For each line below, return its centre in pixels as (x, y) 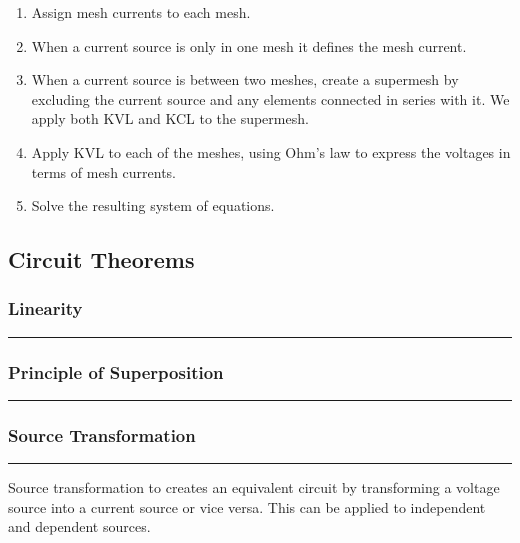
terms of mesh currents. (104, 171)
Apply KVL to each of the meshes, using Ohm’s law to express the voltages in (271, 151)
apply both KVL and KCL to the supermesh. (170, 118)
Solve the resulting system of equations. (153, 205)
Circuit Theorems (101, 259)
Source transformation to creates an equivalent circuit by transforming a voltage (254, 487)
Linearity (45, 308)
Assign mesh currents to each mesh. (141, 12)
